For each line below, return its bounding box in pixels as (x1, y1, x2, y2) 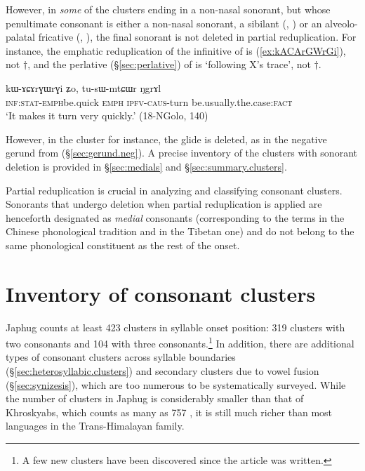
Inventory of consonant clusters (6, 279, 316, 307)
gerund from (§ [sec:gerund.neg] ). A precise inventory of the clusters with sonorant (6, 145, 357, 160)
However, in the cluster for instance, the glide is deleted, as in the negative (6, 131, 327, 146)
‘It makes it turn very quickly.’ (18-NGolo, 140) (6, 108, 208, 123)
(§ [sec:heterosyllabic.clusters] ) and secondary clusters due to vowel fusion (6, 364, 319, 378)
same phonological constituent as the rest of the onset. (6, 237, 240, 252)
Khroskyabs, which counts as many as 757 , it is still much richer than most (6, 404, 333, 419)
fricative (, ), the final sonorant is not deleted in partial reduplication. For (38, 29, 357, 44)
